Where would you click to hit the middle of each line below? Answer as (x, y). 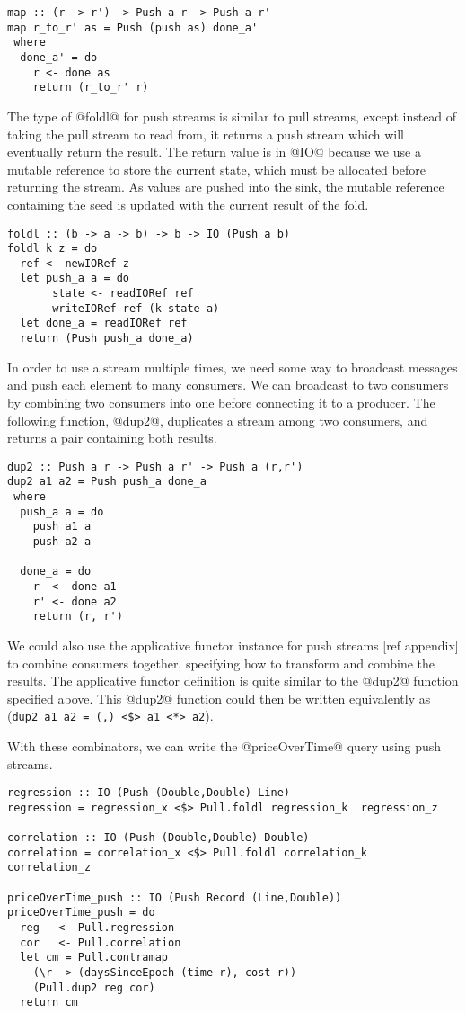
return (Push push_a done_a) (107, 339)
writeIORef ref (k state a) (136, 308)
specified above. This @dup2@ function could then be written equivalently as (219, 698)
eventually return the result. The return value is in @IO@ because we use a (214, 152)
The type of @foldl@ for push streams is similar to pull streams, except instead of (232, 116)
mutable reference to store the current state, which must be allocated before (216, 169)
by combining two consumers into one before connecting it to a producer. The (221, 402)
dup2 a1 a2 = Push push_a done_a (107, 482)
